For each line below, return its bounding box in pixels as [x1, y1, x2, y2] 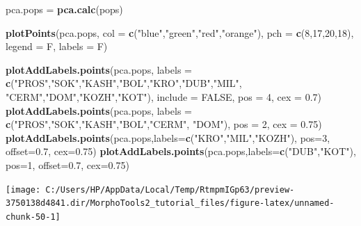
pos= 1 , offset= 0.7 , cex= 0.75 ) [6, 157, 129, 172]
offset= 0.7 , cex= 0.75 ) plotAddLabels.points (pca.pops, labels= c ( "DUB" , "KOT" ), [6, 144, 356, 159]
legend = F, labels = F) [6, 39, 108, 54]
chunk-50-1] [6, 211, 61, 222]
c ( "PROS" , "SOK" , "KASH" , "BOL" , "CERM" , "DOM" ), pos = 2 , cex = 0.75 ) [6, 117, 322, 131]
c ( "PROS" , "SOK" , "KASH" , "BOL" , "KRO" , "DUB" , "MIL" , [6, 76, 242, 90]
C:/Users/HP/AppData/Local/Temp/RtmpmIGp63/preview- [45, 184, 295, 195]
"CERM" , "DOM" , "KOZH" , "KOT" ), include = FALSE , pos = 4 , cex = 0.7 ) [6, 89, 321, 104]
